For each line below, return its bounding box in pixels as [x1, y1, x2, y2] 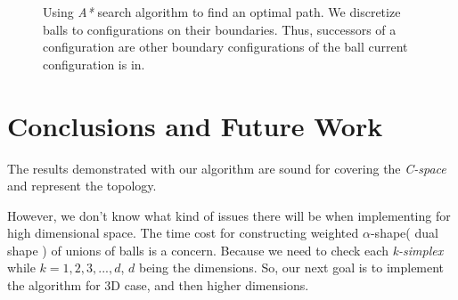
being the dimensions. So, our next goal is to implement [138, 258, 445, 277]
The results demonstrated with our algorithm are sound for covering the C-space [7, 158, 446, 177]
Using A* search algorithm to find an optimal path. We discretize [43, 3, 401, 20]
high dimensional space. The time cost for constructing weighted [7, 223, 359, 242]
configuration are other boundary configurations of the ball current [43, 37, 408, 56]
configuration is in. [43, 54, 145, 73]
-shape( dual [370, 223, 438, 242]
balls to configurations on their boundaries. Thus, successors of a [43, 20, 397, 38]
